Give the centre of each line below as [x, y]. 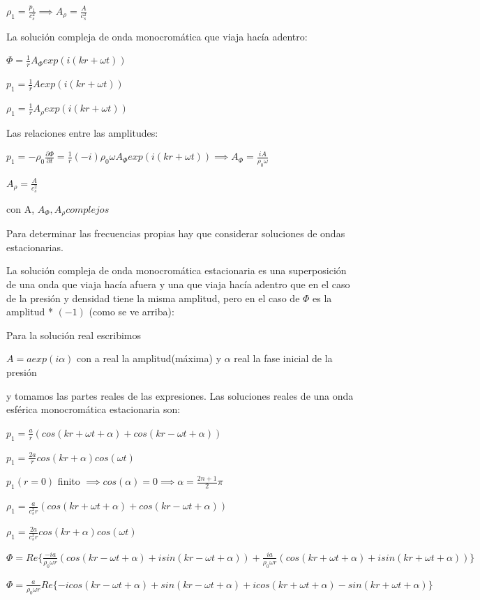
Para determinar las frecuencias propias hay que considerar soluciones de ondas [176, 233]
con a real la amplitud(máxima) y [149, 358]
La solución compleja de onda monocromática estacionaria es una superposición [177, 270]
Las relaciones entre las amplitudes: [82, 132]
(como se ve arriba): [132, 312]
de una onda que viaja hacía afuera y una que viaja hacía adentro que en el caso [178, 284]
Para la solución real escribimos [74, 335]
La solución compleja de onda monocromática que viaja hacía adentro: [157, 36]
